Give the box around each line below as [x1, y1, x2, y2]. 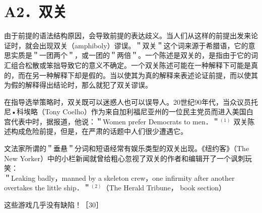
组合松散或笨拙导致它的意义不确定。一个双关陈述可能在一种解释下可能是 [11, 59, 251, 70]
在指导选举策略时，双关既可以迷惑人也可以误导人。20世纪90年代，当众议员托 [4, 96, 258, 107]
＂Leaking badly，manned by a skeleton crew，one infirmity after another [4, 172, 235, 183]
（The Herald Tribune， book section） [102, 182, 226, 193]
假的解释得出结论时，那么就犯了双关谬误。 [11, 80, 152, 90]
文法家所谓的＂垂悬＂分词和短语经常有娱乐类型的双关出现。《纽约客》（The [4, 143, 249, 154]
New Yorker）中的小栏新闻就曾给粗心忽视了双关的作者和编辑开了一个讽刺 [4, 153, 245, 163]
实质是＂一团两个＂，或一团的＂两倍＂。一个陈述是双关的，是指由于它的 [11, 50, 251, 60]
